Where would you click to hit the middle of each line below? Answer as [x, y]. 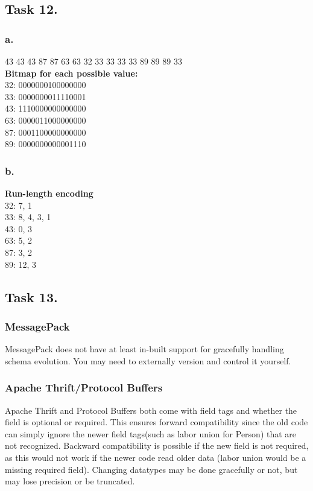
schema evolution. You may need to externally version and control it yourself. [148, 360]
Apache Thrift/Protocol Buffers [84, 388]
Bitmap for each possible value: [71, 73]
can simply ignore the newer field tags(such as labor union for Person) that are [151, 433]
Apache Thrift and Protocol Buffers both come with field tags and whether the [151, 410]
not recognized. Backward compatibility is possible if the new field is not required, [157, 445]
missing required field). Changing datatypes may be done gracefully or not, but [151, 469]
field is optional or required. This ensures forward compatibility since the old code [156, 422]
